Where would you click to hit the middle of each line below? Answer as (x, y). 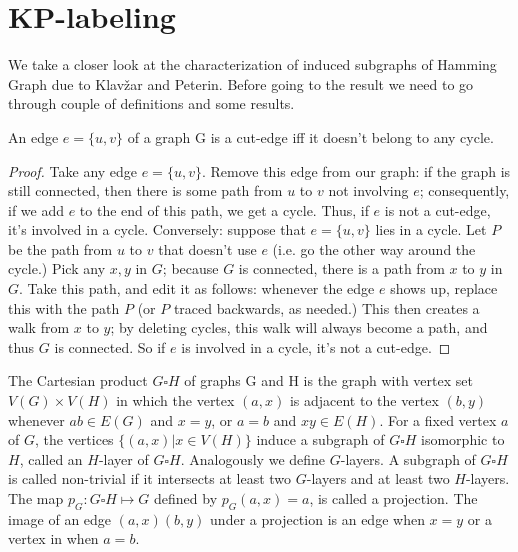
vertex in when (53, 538)
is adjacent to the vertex (364, 400)
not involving (368, 190)
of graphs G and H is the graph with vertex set (328, 380)
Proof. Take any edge (73, 170)
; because (190, 268)
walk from (39, 327)
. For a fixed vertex (438, 419)
